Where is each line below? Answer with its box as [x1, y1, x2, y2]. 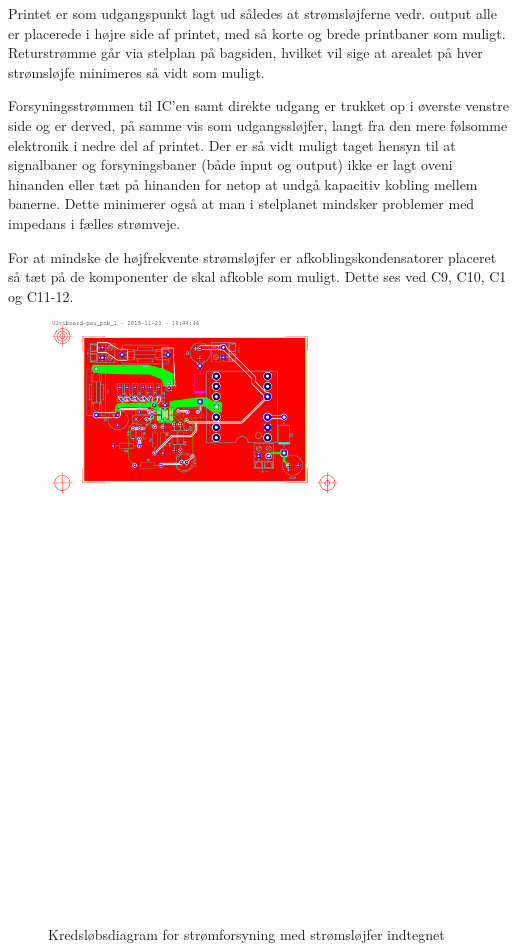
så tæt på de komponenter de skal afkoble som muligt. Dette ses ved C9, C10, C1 [8, 266, 507, 287]
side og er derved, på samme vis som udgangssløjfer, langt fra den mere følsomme [8, 114, 508, 135]
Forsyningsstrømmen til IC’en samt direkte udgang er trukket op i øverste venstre [8, 95, 510, 116]
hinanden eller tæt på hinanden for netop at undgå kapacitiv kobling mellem [8, 173, 478, 194]
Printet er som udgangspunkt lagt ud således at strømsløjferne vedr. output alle [8, 3, 497, 23]
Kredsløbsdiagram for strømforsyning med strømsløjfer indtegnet [48, 923, 445, 944]
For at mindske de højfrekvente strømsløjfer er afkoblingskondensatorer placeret [8, 246, 497, 267]
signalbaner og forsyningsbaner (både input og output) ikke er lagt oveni [8, 154, 453, 175]
